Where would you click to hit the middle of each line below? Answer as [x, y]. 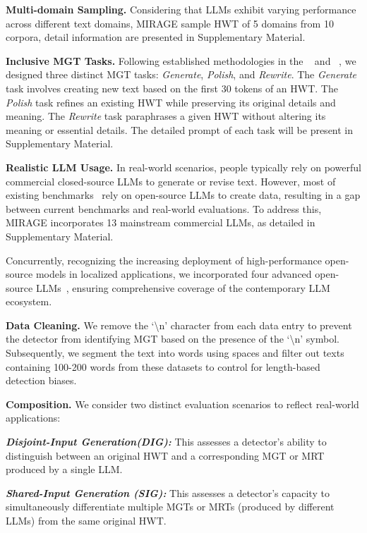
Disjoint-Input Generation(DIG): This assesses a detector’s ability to [166, 442]
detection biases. [41, 380]
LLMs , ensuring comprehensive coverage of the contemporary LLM [183, 287]
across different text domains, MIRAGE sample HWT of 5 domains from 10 [170, 23]
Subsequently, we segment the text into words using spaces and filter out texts [175, 353]
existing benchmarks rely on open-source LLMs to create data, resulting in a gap [183, 195]
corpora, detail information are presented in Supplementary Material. [156, 37]
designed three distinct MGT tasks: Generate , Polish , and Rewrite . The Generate [181, 74]
